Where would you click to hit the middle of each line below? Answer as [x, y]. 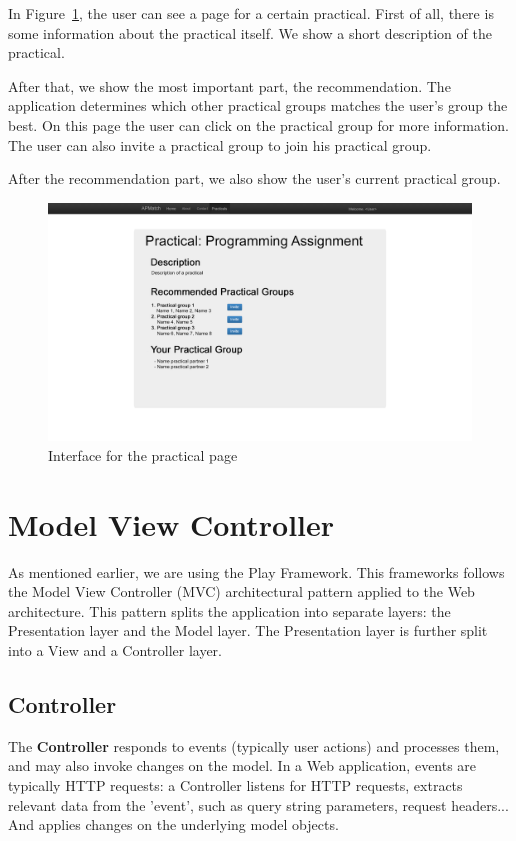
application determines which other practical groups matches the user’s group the [258, 105]
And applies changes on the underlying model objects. [173, 824]
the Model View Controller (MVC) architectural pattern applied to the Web [241, 591]
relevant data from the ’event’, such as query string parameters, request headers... [258, 804]
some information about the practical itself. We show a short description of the [250, 32]
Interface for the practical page [143, 454]
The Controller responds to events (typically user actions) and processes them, [254, 745]
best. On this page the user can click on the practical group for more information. [258, 124]
